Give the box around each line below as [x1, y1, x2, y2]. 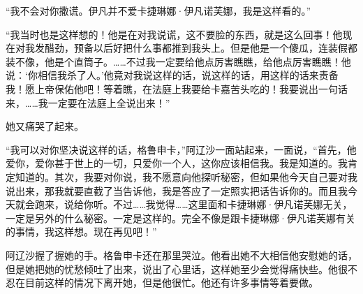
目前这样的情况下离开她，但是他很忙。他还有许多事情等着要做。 [24, 275, 318, 290]
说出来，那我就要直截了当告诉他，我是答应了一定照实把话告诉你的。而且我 [6, 183, 348, 198]
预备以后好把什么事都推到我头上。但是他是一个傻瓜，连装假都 [73, 41, 357, 55]
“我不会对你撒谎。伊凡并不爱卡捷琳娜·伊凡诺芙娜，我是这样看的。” [6, 3, 311, 17]
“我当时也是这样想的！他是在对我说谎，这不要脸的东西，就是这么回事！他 [6, 27, 343, 41]
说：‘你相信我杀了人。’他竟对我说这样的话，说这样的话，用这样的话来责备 [6, 68, 339, 82]
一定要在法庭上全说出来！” [47, 95, 170, 110]
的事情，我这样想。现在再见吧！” [6, 224, 157, 239]
